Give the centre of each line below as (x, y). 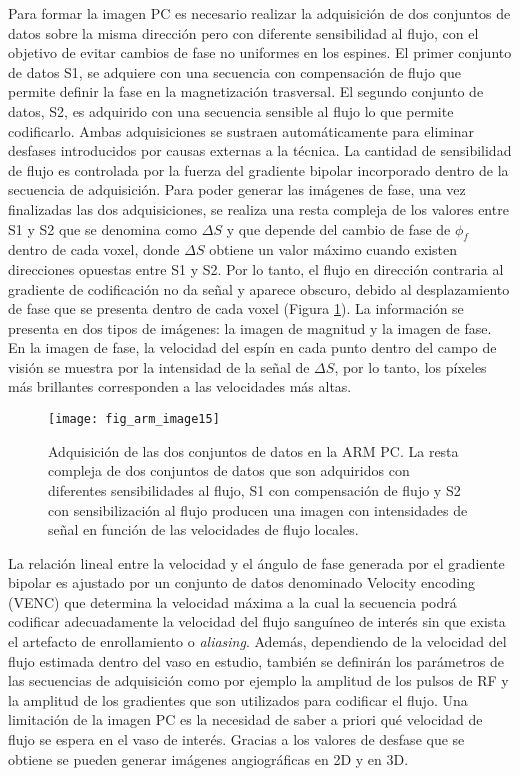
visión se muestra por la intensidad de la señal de (159, 366)
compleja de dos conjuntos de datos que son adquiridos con (229, 470)
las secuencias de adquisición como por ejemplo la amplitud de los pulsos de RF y (258, 680)
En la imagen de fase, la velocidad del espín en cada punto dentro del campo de (252, 347)
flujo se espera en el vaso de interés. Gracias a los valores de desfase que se (236, 739)
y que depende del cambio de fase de (338, 228)
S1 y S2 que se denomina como (103, 228)
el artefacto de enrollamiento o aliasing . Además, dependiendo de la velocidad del (257, 641)
